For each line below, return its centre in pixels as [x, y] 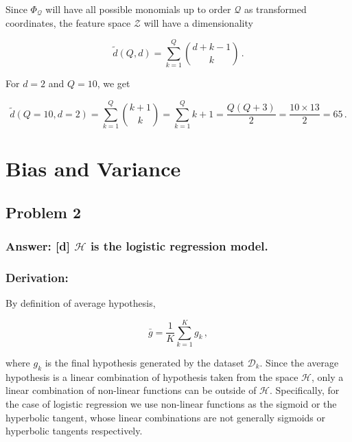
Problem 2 [43, 212]
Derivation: [37, 277]
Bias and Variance [93, 168]
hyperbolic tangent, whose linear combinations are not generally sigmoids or [166, 417]
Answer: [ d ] [38, 246]
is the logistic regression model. [179, 246]
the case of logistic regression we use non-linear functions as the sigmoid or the [171, 403]
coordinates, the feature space [68, 22]
